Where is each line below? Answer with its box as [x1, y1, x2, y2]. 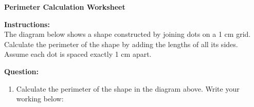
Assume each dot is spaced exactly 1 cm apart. [4, 49, 152, 59]
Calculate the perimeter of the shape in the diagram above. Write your [16, 83, 240, 94]
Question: [4, 66, 39, 76]
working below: [16, 93, 64, 104]
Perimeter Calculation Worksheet [4, 2, 125, 12]
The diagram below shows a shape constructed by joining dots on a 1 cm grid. [4, 29, 251, 39]
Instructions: [4, 18, 50, 29]
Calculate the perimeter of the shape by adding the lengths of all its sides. [4, 38, 238, 49]
